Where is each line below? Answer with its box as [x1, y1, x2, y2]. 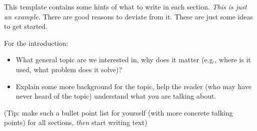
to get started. [4, 21, 48, 31]
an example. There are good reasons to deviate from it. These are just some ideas [4, 11, 253, 21]
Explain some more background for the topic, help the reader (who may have [15, 81, 252, 91]
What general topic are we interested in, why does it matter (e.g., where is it [15, 54, 251, 65]
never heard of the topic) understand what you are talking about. [15, 91, 217, 101]
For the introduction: [4, 37, 68, 48]
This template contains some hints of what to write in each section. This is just [4, 1, 247, 11]
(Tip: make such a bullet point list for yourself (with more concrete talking [4, 107, 233, 118]
